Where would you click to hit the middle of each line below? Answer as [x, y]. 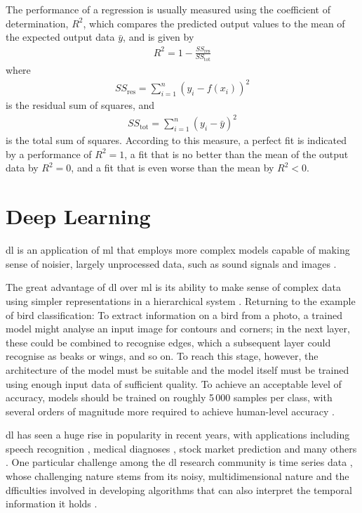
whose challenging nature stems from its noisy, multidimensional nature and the [177, 476]
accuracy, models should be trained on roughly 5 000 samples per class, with [169, 397]
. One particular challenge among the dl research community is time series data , [179, 462]
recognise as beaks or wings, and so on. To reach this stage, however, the [162, 356]
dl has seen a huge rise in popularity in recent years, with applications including [178, 435]
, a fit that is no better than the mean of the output [236, 154]
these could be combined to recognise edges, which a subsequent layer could [168, 342]
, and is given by [159, 37]
